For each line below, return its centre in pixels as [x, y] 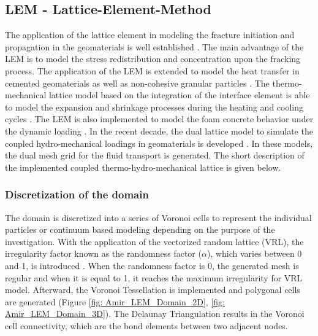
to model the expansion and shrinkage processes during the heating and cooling [154, 107]
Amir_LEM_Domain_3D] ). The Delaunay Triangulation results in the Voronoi [155, 314]
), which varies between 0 [254, 253]
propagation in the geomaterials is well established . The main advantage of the [154, 46]
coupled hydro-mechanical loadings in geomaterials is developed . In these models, [159, 143]
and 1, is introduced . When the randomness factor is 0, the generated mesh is [152, 265]
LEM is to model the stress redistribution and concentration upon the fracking [153, 59]
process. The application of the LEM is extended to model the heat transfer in [152, 70]
